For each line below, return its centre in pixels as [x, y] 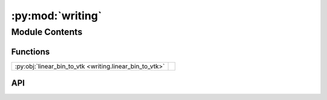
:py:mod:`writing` [57, 16]
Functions [31, 52]
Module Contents [47, 32]
